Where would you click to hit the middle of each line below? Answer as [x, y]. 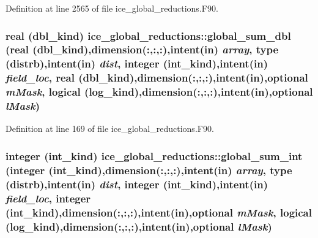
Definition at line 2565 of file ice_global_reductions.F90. [112, 8]
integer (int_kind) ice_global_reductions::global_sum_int [154, 155]
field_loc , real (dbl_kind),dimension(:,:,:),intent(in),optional [157, 78]
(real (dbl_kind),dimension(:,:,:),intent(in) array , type [142, 49]
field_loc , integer [48, 198]
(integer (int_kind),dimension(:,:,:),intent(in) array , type [149, 170]
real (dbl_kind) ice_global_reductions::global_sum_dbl [148, 35]
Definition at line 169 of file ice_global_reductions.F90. [110, 129]
